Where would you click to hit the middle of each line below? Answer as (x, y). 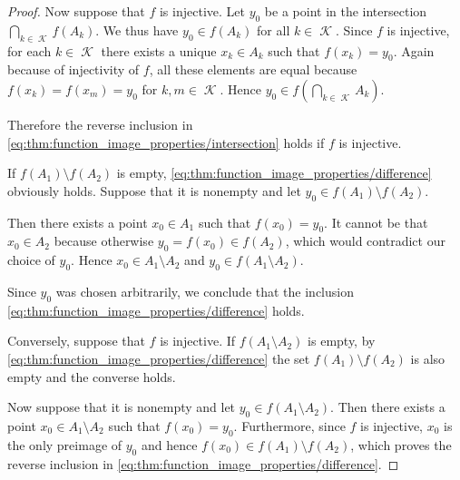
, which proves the (401, 444)
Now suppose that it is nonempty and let (122, 407)
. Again (414, 50)
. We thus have (137, 29)
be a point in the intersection (346, 11)
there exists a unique (159, 50)
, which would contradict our (365, 241)
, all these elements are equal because (253, 69)
